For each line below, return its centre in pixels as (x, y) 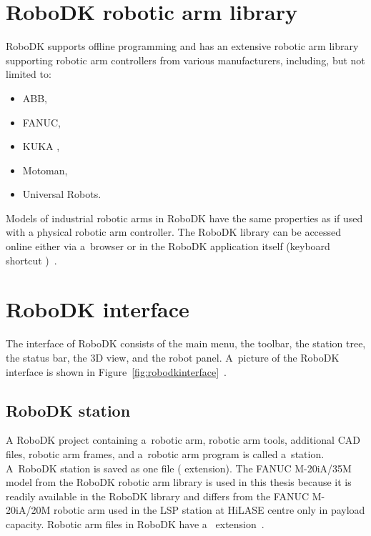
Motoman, (45, 170)
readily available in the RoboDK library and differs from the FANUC (158, 496)
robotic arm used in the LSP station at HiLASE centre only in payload (209, 510)
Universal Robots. (62, 194)
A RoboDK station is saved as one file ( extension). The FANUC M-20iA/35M (179, 468)
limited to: (29, 74)
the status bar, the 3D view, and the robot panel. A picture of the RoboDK (173, 357)
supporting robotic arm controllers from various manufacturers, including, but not (185, 60)
